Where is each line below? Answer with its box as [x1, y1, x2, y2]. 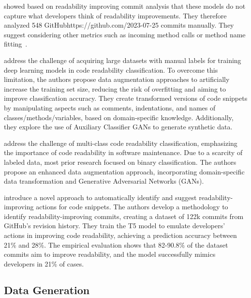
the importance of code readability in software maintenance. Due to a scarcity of [4, 147, 243, 157]
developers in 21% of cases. [4, 258, 84, 268]
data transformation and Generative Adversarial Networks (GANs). [4, 176, 204, 186]
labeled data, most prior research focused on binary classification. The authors [4, 157, 236, 167]
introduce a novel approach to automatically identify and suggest [4, 192, 197, 202]
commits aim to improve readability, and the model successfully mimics [4, 249, 216, 259]
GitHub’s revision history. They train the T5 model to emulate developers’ [4, 220, 225, 231]
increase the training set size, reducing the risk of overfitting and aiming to [4, 83, 226, 94]
